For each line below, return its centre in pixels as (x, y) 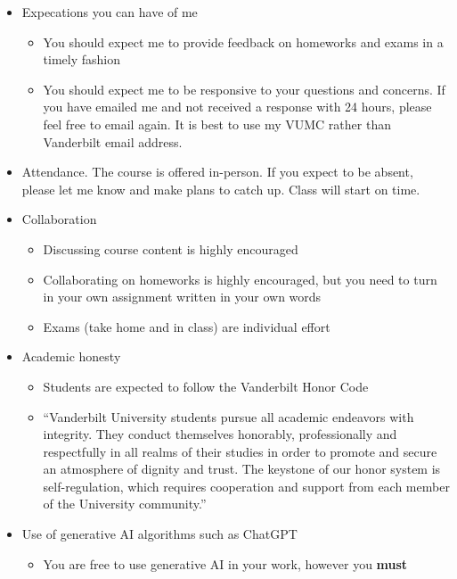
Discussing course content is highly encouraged (171, 248)
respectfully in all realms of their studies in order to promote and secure (240, 451)
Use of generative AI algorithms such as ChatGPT (159, 534)
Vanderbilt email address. (113, 141)
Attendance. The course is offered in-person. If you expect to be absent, (217, 172)
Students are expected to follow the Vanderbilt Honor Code (206, 386)
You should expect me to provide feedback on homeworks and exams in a (243, 41)
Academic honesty (71, 356)
